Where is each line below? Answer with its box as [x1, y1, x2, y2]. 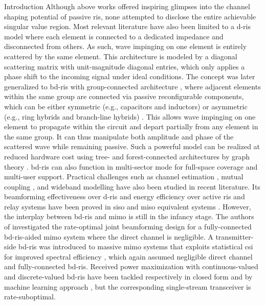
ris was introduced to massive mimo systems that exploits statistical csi [29, 241, 253, 252]
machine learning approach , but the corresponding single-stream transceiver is [4, 281, 251, 292]
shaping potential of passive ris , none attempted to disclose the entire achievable [4, 11, 256, 21]
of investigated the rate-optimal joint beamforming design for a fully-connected [4, 221, 252, 232]
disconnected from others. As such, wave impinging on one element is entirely [4, 41, 247, 52]
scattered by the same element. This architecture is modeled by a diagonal [4, 51, 237, 61]
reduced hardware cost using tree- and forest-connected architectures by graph [4, 151, 250, 161]
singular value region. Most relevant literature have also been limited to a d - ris [4, 21, 251, 32]
